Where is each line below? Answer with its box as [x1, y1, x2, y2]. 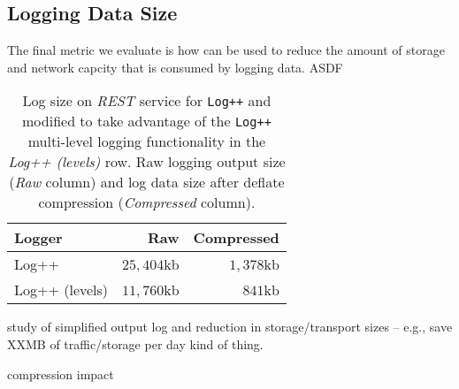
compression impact [7, 364, 114, 383]
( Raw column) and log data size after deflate [9, 172, 285, 193]
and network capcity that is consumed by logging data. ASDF [7, 57, 343, 76]
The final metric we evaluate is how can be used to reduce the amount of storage [7, 41, 445, 59]
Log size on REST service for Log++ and [22, 90, 272, 111]
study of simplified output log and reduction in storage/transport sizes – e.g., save [7, 317, 453, 336]
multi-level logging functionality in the [27, 131, 266, 152]
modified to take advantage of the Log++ [22, 111, 272, 132]
